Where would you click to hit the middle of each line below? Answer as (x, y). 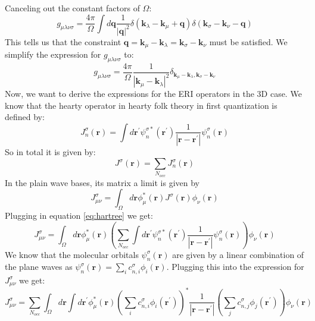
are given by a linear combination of (238, 254)
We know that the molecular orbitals (72, 254)
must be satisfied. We (248, 41)
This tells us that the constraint (63, 41)
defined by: (25, 117)
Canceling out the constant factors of (72, 8)
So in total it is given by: (50, 152)
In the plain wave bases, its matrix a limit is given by (102, 182)
